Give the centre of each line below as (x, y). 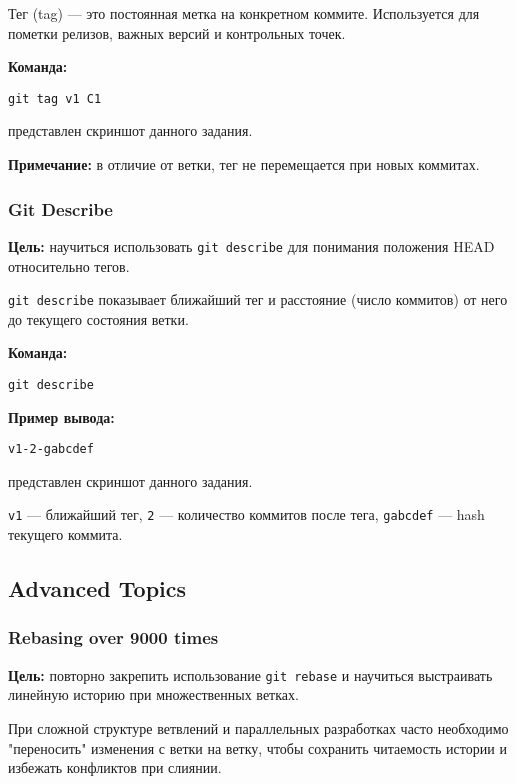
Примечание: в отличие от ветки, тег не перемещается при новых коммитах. (244, 164)
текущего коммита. (65, 534)
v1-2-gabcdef (51, 449)
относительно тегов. (69, 265)
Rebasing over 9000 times (113, 637)
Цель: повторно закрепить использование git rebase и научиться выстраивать (250, 674)
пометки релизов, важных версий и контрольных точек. (177, 32)
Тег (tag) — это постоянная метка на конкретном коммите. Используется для (244, 13)
